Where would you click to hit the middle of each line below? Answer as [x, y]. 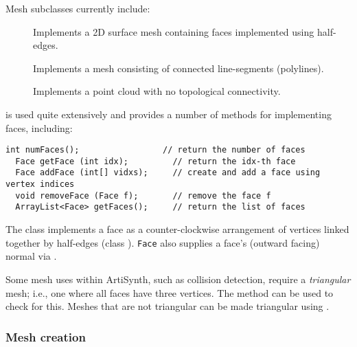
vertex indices [40, 184]
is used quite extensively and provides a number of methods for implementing [169, 114]
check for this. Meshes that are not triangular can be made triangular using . [168, 306]
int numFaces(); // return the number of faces [156, 150]
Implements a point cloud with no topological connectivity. [157, 91]
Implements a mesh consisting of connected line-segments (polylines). [178, 68]
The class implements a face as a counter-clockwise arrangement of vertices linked [177, 229]
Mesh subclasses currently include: [78, 8]
